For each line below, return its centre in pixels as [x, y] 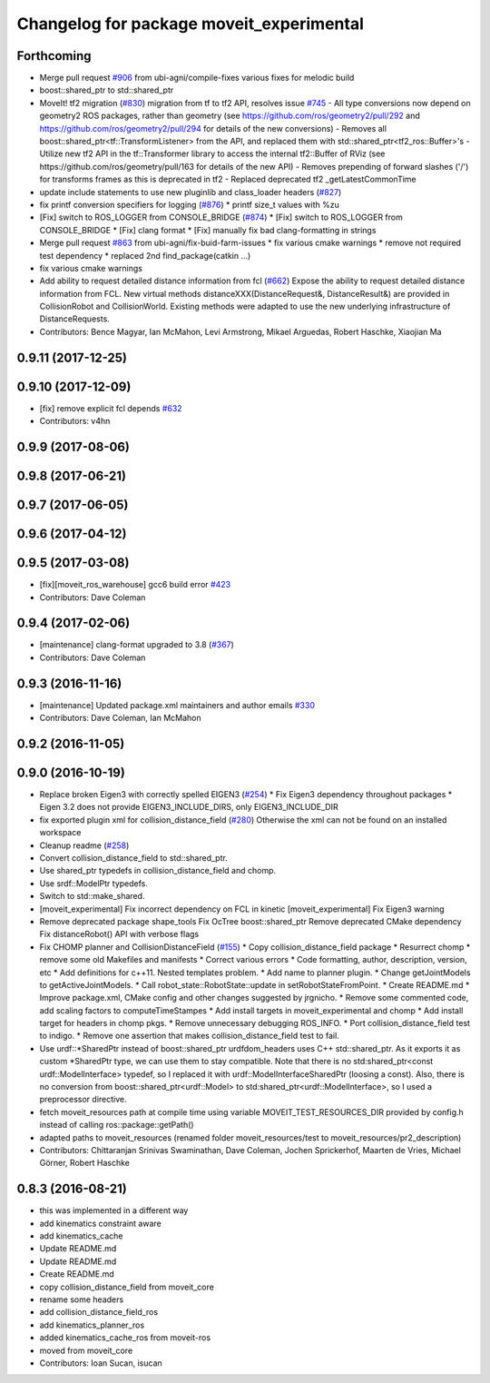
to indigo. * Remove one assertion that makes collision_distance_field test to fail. [189, 1036]
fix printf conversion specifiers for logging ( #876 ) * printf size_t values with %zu [190, 204]
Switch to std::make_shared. [92, 896]
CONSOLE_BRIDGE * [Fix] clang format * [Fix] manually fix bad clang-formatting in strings [208, 230]
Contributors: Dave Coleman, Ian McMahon [120, 718]
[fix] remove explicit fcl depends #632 [111, 408]
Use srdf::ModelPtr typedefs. [94, 883]
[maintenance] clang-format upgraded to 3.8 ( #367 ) [137, 645]
